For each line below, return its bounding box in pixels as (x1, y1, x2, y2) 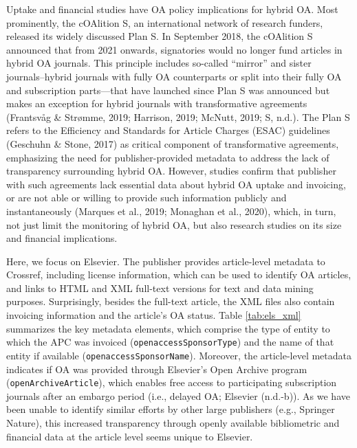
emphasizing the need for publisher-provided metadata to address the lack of (6, 150, 329, 164)
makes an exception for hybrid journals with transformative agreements (6, 96, 307, 111)
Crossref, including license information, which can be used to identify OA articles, (6, 267, 351, 282)
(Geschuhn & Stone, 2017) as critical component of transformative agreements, (6, 136, 339, 150)
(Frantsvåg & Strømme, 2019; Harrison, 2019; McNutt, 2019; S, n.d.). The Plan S (6, 109, 350, 124)
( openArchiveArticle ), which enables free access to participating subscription (6, 375, 337, 390)
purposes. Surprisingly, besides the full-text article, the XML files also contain (6, 294, 335, 309)
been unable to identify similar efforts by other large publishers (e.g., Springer (6, 402, 335, 416)
